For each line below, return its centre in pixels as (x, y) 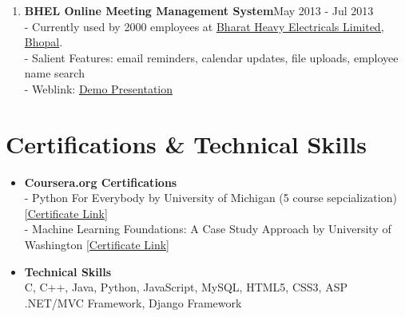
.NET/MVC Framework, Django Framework (133, 302)
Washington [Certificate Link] (97, 245)
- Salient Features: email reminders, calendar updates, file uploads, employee (211, 57)
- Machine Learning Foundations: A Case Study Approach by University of (208, 229)
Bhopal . (44, 42)
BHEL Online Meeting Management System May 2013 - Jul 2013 (199, 10)
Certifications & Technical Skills (186, 143)
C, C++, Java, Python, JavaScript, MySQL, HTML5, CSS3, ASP (186, 287)
